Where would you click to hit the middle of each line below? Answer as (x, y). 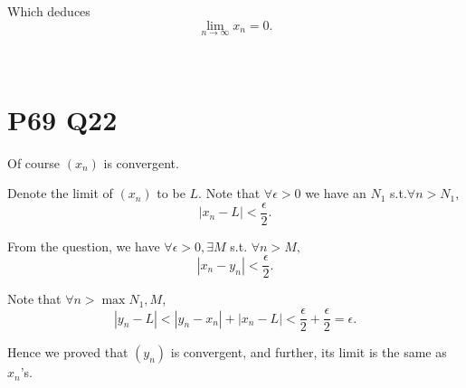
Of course (34, 162)
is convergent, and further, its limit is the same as (309, 352)
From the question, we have (84, 246)
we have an (336, 193)
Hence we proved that (68, 352)
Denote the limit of (60, 193)
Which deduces (49, 11)
